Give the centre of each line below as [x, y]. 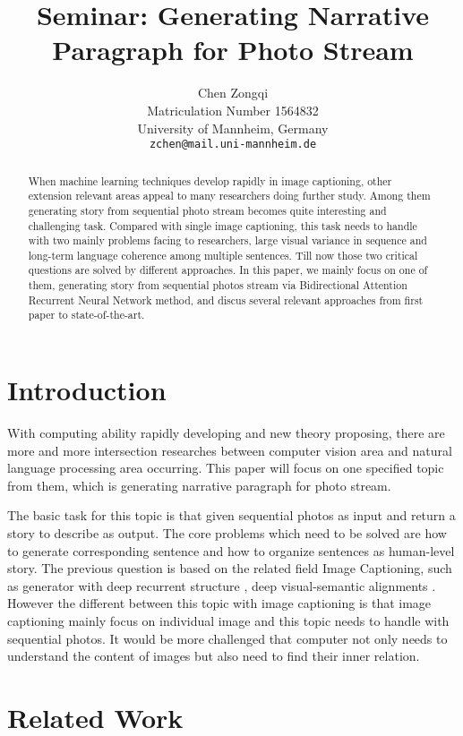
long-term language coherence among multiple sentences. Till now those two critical [223, 255]
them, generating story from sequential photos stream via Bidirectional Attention [218, 285]
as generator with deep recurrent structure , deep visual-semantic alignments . [222, 585]
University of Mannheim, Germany [233, 128]
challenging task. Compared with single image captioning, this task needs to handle [223, 225]
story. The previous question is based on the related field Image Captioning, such [230, 568]
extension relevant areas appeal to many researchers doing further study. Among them [229, 196]
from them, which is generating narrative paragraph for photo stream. [199, 485]
